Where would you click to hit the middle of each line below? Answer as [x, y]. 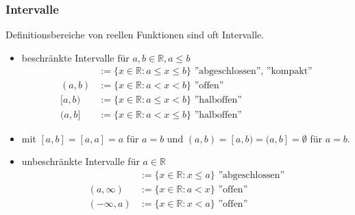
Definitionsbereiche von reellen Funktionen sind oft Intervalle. [135, 35]
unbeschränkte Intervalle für [81, 161]
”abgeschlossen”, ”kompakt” [253, 72]
